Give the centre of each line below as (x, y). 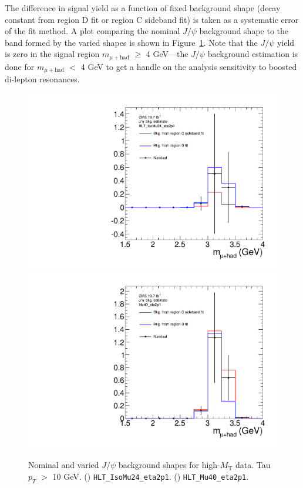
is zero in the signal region (52, 54)
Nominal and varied (64, 465)
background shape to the (244, 31)
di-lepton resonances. (42, 79)
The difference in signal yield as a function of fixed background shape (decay (143, 8)
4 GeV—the (167, 54)
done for (20, 66)
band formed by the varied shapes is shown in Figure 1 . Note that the (131, 42)
